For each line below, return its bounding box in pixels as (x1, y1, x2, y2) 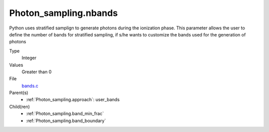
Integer (21, 55, 37, 61)
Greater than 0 (21, 69, 52, 75)
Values (9, 62, 23, 68)
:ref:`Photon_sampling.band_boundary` (26, 118, 106, 124)
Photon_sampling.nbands (9, 7, 118, 18)
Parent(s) (9, 90, 28, 96)
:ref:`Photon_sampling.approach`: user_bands (26, 97, 120, 103)
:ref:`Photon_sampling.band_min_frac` (26, 111, 104, 117)
